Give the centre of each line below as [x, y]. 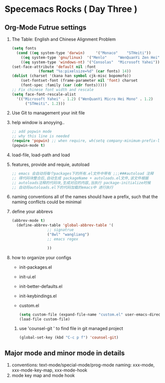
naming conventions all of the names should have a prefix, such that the [85, 197]
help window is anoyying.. [38, 123]
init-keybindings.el [38, 296]
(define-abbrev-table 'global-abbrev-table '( [65, 225]
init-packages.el [35, 267]
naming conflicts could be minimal [47, 202]
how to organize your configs [42, 257]
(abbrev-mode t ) [28, 221]
